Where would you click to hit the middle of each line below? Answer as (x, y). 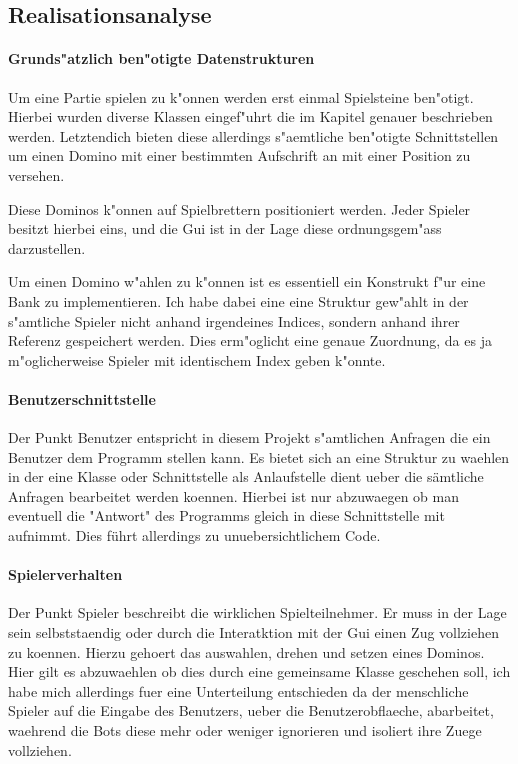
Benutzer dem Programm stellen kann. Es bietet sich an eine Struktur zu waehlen (259, 456)
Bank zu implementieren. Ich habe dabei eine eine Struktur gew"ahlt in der (238, 300)
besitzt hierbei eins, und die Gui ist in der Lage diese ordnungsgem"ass (225, 228)
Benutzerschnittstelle (82, 398)
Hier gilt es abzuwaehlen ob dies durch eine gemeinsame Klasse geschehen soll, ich (259, 671)
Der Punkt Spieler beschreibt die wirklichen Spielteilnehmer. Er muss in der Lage (257, 612)
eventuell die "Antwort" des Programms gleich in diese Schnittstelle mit (226, 515)
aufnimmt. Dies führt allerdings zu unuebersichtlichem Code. (194, 535)
